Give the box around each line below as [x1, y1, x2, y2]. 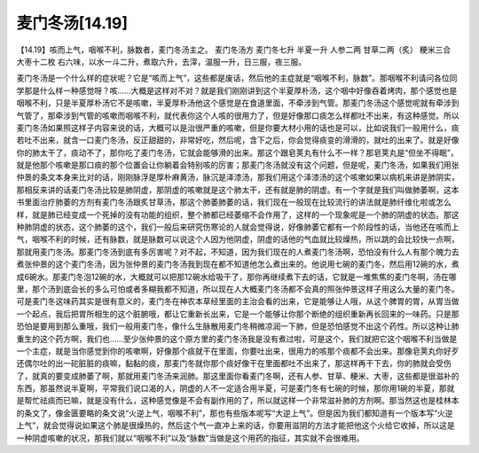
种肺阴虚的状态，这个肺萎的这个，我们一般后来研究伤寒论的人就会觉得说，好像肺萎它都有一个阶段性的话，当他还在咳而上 [16, 222, 459, 232]
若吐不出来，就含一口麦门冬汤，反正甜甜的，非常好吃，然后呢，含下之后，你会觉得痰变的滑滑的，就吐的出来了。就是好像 [16, 135, 459, 145]
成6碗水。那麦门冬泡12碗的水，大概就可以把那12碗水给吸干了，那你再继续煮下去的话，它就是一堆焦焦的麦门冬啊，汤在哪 [16, 271, 457, 282]
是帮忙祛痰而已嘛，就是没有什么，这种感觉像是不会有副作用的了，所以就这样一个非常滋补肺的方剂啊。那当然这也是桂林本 [16, 395, 459, 406]
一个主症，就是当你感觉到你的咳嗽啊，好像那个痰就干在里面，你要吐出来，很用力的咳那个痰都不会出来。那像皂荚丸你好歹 [16, 346, 459, 356]
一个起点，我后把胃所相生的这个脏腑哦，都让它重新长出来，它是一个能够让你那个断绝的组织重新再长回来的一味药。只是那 [16, 309, 459, 319]
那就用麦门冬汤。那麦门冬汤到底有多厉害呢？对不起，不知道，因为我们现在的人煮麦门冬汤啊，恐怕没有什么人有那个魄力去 [16, 246, 459, 257]
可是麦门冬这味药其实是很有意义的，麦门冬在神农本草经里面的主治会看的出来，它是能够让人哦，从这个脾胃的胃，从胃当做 [16, 296, 459, 307]
